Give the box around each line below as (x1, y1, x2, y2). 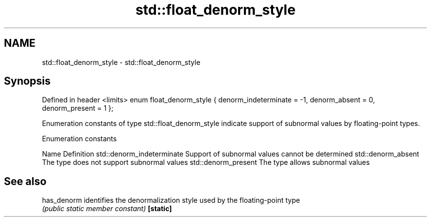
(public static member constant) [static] (42, 204, 172, 213)
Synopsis (4, 75, 51, 88)
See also (4, 175, 47, 188)
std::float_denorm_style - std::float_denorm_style (42, 58, 201, 66)
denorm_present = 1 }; (42, 104, 114, 113)
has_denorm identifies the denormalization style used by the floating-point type (42, 196, 300, 205)
